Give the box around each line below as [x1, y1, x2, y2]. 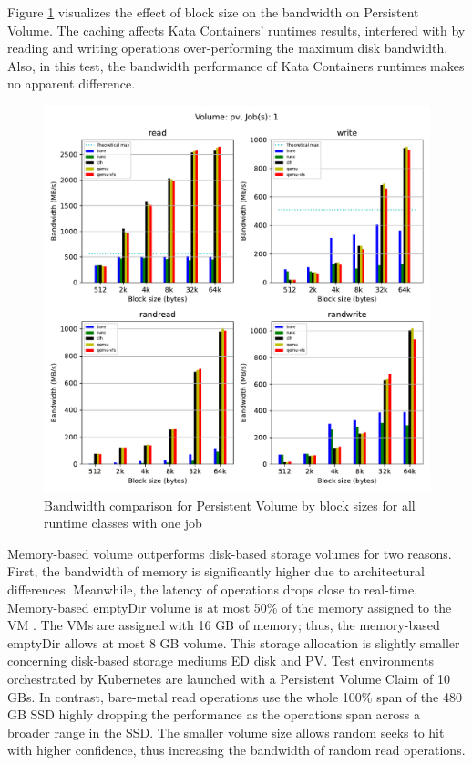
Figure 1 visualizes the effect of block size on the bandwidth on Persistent [7, 3, 419, 21]
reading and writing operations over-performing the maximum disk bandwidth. [7, 38, 448, 57]
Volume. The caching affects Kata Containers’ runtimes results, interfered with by [7, 20, 466, 39]
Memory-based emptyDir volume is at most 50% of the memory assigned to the [7, 597, 452, 616]
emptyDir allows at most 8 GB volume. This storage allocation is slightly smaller [7, 633, 460, 652]
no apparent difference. [7, 74, 136, 93]
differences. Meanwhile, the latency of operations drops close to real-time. [7, 579, 417, 598]
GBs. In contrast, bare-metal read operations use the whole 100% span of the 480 [7, 687, 462, 706]
